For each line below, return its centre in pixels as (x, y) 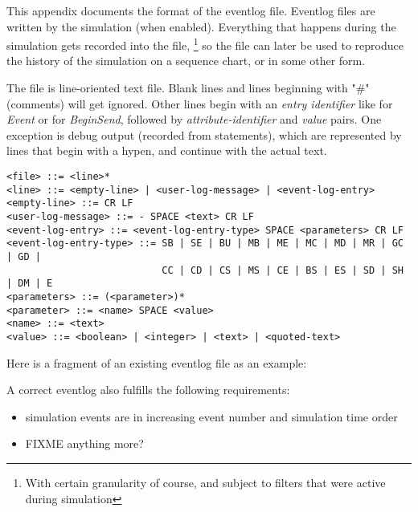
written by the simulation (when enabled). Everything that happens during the (201, 26)
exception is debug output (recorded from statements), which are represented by (204, 134)
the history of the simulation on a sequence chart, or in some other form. (186, 61)
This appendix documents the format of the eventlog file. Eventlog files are (191, 10)
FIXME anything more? (84, 443)
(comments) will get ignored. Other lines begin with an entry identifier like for (200, 103)
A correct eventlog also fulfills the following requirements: (148, 390)
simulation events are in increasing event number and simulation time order (211, 416)
